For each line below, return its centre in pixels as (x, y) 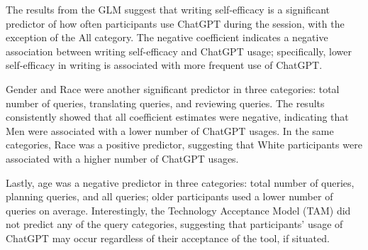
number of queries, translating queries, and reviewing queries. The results (165, 103)
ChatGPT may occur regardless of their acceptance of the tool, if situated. (168, 238)
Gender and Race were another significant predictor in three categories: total (173, 88)
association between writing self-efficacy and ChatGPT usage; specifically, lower (179, 51)
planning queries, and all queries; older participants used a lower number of (169, 196)
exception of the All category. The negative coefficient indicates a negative (167, 37)
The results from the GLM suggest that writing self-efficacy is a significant (168, 9)
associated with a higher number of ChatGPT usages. (122, 158)
